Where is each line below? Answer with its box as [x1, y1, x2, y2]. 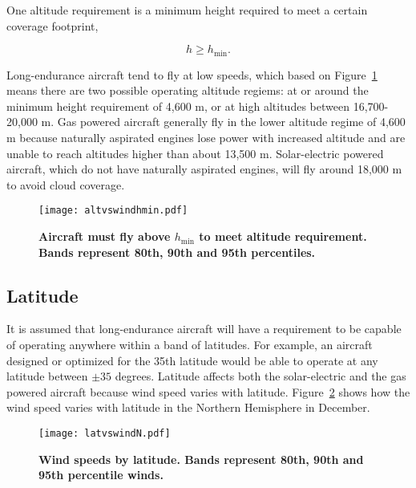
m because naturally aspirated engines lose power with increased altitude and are [6, 129, 406, 146]
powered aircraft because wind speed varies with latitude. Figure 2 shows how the [6, 383, 410, 400]
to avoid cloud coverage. [6, 176, 125, 193]
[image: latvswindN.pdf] [38, 428, 171, 439]
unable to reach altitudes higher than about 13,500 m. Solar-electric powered [6, 144, 384, 161]
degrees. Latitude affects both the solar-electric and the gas [115, 368, 406, 384]
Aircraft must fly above [38, 228, 171, 245]
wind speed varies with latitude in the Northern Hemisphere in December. [6, 399, 370, 416]
